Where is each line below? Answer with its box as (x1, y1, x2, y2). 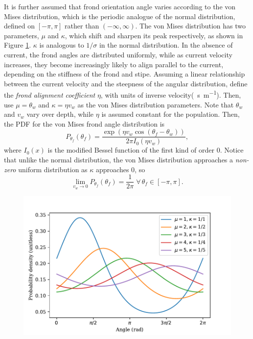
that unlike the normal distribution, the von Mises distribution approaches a (4, 155, 233, 165)
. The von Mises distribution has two (135, 21, 246, 31)
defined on (4, 21, 35, 31)
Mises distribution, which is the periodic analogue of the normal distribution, (4, 11, 235, 21)
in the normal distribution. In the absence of (99, 40, 233, 50)
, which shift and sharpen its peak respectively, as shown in (65, 30, 243, 40)
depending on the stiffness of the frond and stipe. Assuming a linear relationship (4, 69, 245, 79)
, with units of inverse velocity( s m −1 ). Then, (100, 88, 241, 100)
